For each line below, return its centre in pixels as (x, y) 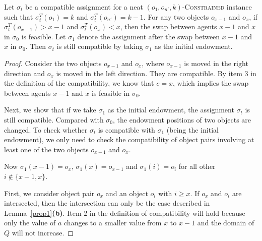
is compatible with (126, 129)
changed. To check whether (46, 129)
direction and (24, 73)
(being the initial (192, 129)
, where (153, 63)
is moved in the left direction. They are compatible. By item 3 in (156, 73)
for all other (197, 166)
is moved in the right (216, 63)
